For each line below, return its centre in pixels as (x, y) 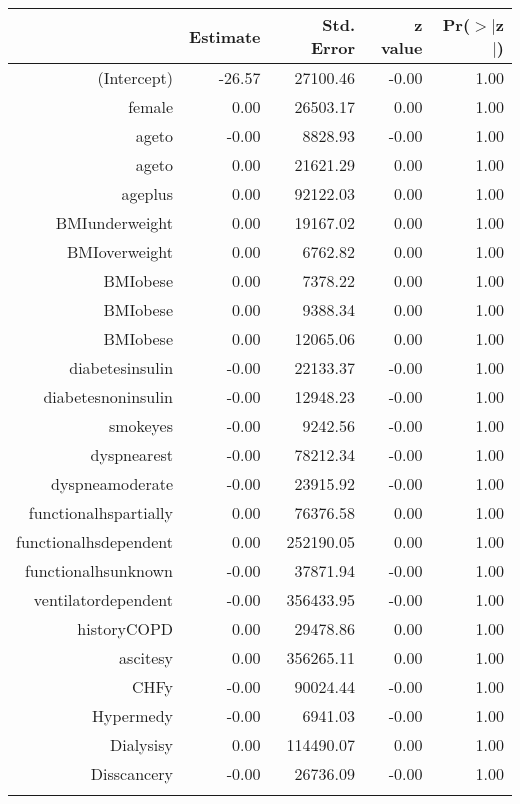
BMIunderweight (114, 222)
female (151, 106)
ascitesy (146, 657)
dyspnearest (132, 454)
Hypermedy (133, 715)
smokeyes (141, 425)
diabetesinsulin (121, 367)
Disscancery (132, 773)
